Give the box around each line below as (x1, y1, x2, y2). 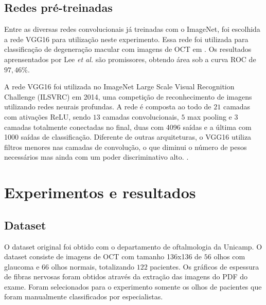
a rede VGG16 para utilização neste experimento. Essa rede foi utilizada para (4, 33, 249, 44)
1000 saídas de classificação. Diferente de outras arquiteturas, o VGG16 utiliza (4, 131, 252, 142)
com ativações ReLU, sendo (4, 111, 91, 122)
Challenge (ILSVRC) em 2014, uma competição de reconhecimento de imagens (4, 91, 252, 102)
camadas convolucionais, (102, 111, 179, 122)
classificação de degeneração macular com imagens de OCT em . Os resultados (4, 44, 252, 54)
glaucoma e (4, 261, 40, 272)
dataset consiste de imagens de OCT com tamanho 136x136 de (4, 251, 202, 262)
